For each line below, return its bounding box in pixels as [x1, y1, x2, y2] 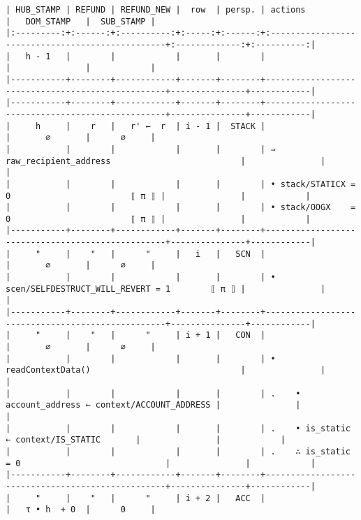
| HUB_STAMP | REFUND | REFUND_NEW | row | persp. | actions [6, 5, 306, 15]
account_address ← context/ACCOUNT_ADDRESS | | [6, 400, 301, 410]
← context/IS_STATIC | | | [6, 435, 286, 445]
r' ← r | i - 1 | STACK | [130, 121, 266, 131]
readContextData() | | [6, 365, 326, 376]
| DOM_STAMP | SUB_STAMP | [6, 16, 156, 27]
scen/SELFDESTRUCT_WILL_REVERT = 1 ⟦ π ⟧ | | [6, 283, 326, 294]
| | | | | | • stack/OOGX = [6, 202, 356, 213]
